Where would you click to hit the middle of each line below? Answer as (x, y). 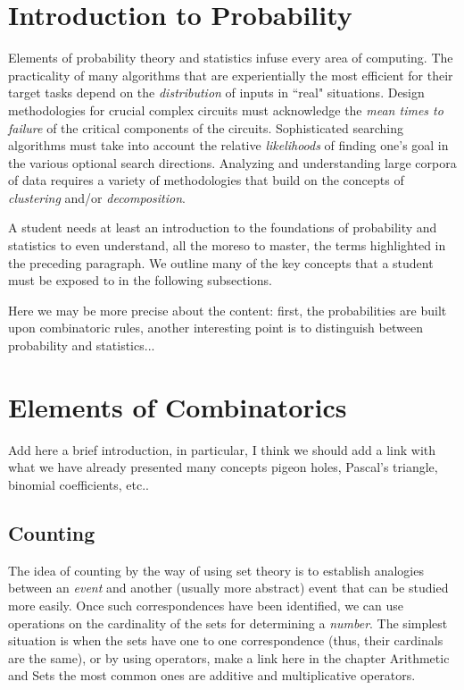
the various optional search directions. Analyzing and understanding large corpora (232, 162)
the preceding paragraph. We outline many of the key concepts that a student (221, 262)
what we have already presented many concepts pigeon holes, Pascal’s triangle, (223, 467)
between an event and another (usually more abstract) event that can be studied (228, 588)
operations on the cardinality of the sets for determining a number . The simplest (228, 623)
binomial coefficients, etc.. (79, 484)
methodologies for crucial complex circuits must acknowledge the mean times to (226, 109)
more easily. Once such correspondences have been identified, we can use (206, 605)
